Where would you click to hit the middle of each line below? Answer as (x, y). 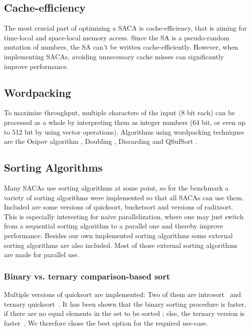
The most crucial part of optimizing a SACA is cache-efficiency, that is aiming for (125, 28)
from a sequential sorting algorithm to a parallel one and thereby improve (114, 226)
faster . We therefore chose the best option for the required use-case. (106, 322)
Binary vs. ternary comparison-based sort (87, 276)
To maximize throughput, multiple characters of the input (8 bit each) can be (119, 113)
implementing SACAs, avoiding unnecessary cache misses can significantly (114, 56)
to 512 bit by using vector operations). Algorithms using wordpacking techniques (124, 131)
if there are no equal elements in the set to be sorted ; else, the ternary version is (124, 313)
